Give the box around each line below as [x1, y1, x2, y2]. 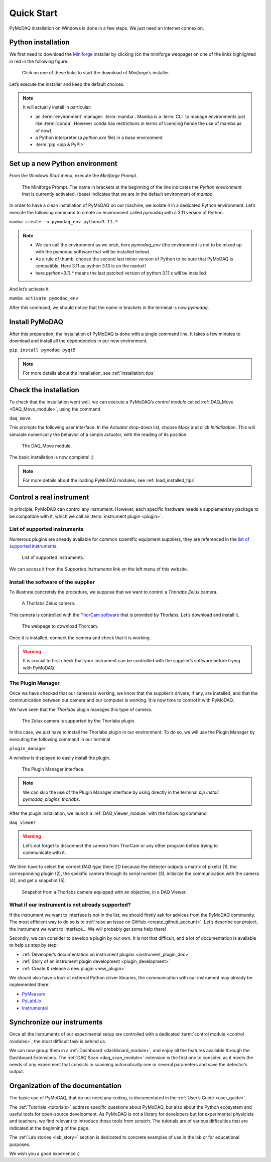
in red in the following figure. [9, 58, 69, 64]
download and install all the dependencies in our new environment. [9, 338, 148, 344]
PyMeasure [22, 991, 46, 997]
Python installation [9, 38, 70, 47]
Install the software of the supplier [9, 578, 95, 586]
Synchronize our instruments [9, 1018, 103, 1027]
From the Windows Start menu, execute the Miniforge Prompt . [9, 173, 138, 179]
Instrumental [22, 1005, 48, 1011]
